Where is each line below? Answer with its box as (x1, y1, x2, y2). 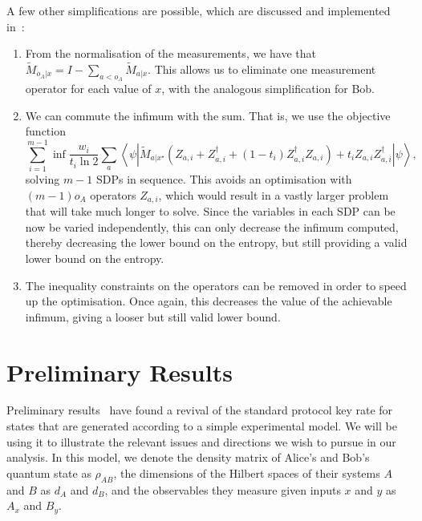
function (25, 123, 66, 139)
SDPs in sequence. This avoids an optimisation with (96, 171, 352, 188)
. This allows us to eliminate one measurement (148, 61, 376, 77)
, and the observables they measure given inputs (104, 481, 341, 498)
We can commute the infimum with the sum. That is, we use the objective (25, 107, 391, 123)
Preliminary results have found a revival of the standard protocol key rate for (6, 402, 393, 418)
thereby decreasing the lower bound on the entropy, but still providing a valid (25, 234, 408, 251)
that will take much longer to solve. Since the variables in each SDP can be (25, 203, 396, 220)
